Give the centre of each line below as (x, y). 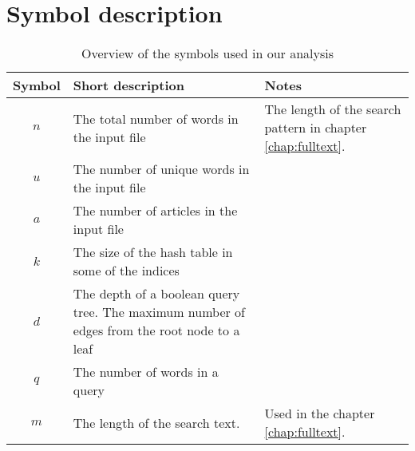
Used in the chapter (320, 413)
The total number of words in (156, 118)
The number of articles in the (155, 211)
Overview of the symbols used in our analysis (207, 53)
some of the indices (126, 271)
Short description (128, 85)
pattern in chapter (316, 128)
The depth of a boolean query (156, 294)
